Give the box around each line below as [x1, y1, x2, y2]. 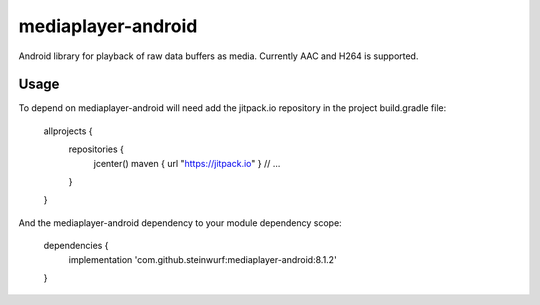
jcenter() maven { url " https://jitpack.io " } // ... [93, 157, 281, 169]
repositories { [68, 143, 125, 155]
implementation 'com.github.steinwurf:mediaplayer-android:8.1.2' [68, 253, 337, 265]
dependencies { [43, 240, 109, 252]
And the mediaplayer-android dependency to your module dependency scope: [18, 216, 342, 229]
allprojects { [43, 125, 93, 137]
